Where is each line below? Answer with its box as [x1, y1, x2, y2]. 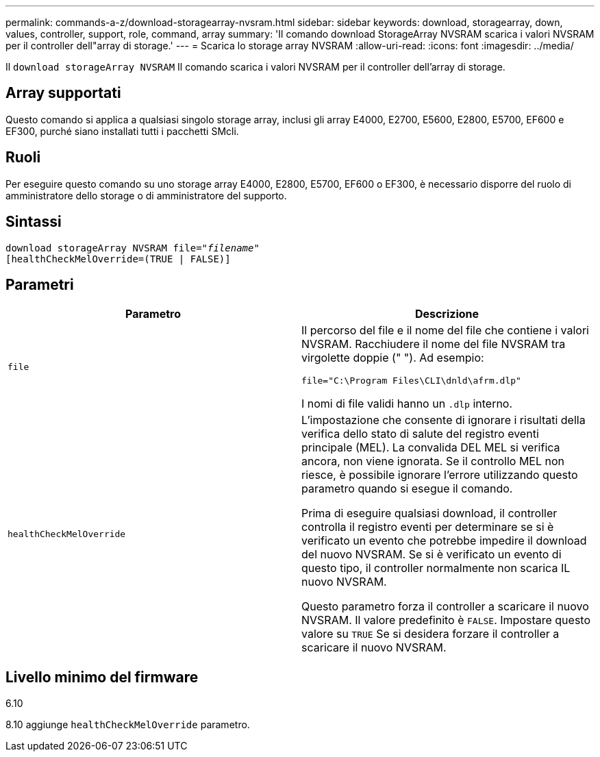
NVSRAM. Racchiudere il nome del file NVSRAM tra [301, 337, 566, 351]
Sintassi [5, 213, 62, 231]
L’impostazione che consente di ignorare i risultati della [301, 413, 586, 427]
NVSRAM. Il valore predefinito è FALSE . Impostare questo [301, 613, 590, 628]
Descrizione [414, 307, 479, 321]
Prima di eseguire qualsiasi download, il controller [301, 506, 558, 521]
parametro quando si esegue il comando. [301, 482, 513, 496]
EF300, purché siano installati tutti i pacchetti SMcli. [5, 125, 239, 137]
